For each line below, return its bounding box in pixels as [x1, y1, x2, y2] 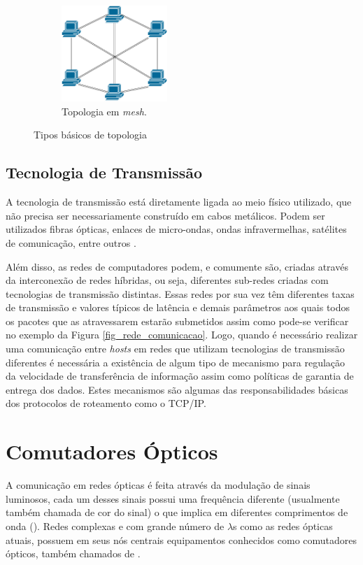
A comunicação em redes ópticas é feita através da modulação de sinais [6, 478, 311, 492]
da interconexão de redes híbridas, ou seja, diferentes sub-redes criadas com [6, 273, 329, 287]
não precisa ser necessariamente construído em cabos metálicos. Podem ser [6, 208, 325, 222]
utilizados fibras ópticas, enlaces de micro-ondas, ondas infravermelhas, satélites [6, 222, 347, 236]
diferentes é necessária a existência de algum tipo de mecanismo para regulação [6, 355, 346, 369]
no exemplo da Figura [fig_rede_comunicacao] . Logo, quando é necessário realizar [6, 327, 358, 342]
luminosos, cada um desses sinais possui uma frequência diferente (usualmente [6, 491, 340, 506]
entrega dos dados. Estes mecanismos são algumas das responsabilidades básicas [6, 382, 348, 396]
